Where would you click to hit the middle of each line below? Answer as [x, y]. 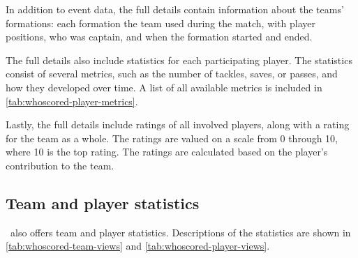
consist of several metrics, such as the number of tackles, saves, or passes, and [172, 74]
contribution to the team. [60, 165]
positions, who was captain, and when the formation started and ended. [159, 37]
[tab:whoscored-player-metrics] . [72, 101]
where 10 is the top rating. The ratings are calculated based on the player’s [167, 152]
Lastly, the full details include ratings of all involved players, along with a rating [178, 124]
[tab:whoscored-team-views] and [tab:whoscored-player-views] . [138, 246]
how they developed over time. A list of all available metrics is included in [164, 87]
